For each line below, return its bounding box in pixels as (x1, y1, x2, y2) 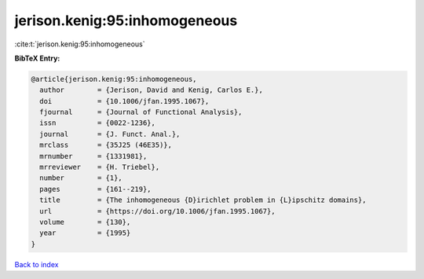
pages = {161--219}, (39, 185, 152, 193)
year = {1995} (39, 229, 131, 237)
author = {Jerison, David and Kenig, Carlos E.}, (39, 86, 263, 94)
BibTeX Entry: (14, 53, 60, 63)
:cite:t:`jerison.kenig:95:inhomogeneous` (14, 39, 145, 49)
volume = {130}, (39, 218, 131, 226)
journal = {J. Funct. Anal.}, (39, 130, 181, 138)
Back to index (14, 259, 59, 269)
